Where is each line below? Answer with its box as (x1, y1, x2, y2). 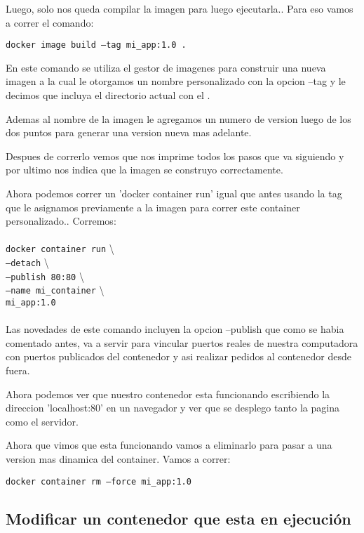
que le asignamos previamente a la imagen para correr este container (6, 199, 300, 214)
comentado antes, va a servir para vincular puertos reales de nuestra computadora (6, 335, 358, 350)
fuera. (6, 363, 30, 378)
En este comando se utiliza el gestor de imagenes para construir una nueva (6, 60, 326, 74)
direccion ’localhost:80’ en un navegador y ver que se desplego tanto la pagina (6, 400, 339, 415)
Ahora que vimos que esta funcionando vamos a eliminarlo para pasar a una (6, 437, 332, 452)
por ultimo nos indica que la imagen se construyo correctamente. (6, 162, 283, 177)
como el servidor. (6, 414, 79, 428)
